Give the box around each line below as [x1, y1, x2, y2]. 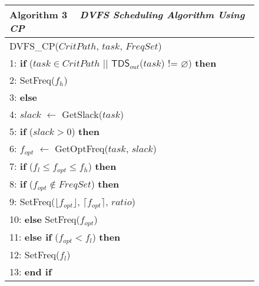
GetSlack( [62, 107, 102, 121]
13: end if [9, 264, 52, 278]
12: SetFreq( [9, 247, 60, 261]
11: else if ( [9, 229, 59, 244]
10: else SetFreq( [9, 212, 80, 226]
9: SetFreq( [9, 194, 55, 208]
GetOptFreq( [55, 142, 108, 155]
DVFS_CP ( [9, 39, 59, 52]
